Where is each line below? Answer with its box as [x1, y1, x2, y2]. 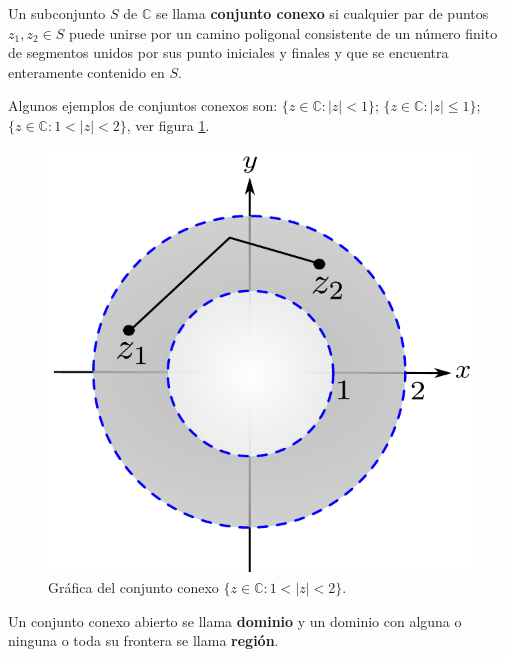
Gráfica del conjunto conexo [48, 577, 219, 598]
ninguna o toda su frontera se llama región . [8, 630, 279, 651]
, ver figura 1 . [126, 114, 210, 135]
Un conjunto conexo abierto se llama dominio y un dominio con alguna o [8, 610, 462, 631]
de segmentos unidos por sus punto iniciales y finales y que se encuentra [8, 42, 449, 63]
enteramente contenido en [8, 61, 165, 82]
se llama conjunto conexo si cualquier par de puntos [155, 3, 489, 23]
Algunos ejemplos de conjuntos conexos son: [8, 95, 278, 116]
